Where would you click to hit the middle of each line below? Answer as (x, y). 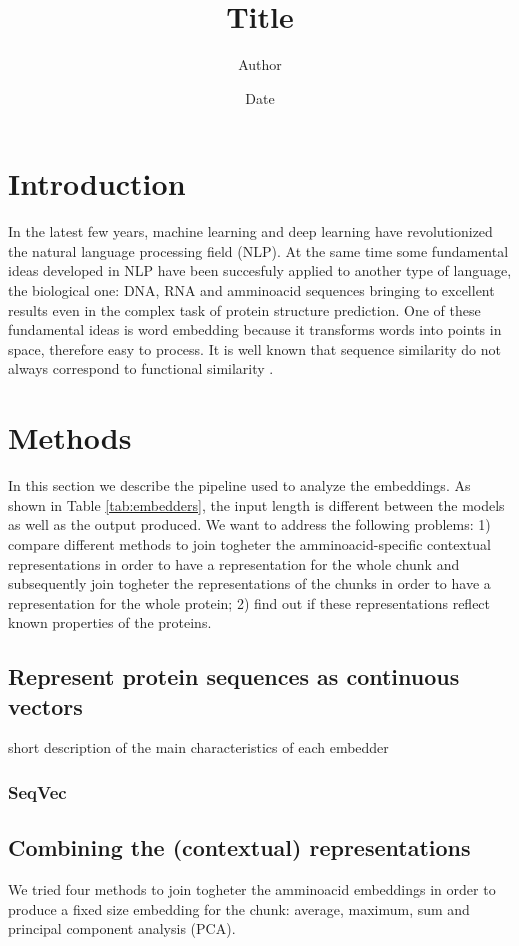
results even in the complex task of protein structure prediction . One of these (244, 309)
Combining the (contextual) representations (239, 847)
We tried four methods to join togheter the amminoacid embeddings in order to (252, 889)
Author (260, 64)
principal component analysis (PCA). (122, 928)
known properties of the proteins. (110, 622)
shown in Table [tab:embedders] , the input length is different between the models (256, 504)
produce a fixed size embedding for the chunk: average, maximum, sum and (239, 908)
